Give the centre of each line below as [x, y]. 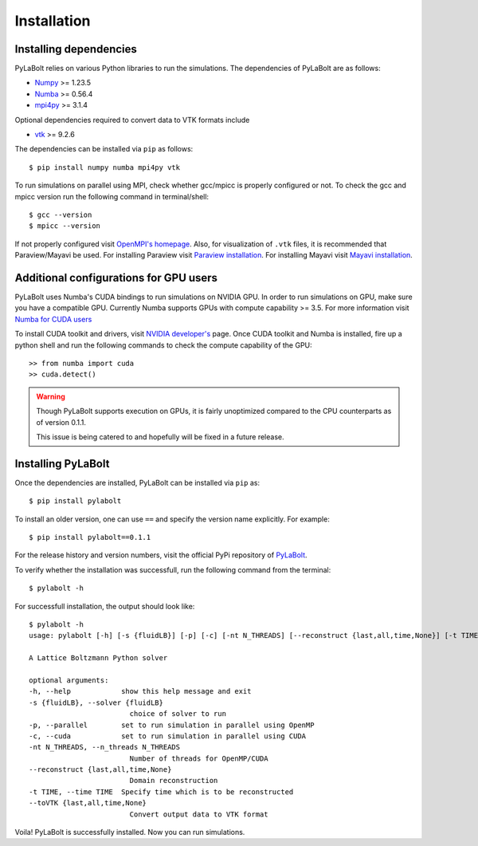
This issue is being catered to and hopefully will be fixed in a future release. [160, 437]
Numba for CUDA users [53, 319]
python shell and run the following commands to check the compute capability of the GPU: [163, 345]
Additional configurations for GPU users [116, 278]
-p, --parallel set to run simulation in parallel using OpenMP [172, 725]
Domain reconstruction [174, 781]
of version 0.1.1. [61, 422]
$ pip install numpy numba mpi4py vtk [105, 167]
